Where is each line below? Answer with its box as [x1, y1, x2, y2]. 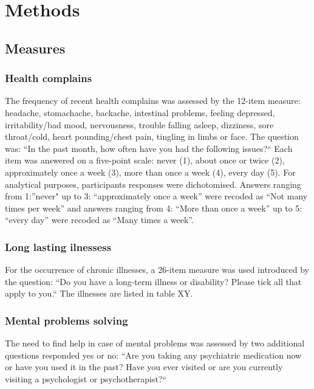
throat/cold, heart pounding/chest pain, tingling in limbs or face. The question [5, 130, 299, 143]
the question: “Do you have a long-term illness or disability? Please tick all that [5, 275, 302, 287]
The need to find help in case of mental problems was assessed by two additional [5, 337, 305, 349]
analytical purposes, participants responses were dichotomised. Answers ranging [5, 177, 301, 190]
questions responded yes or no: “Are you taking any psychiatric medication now [5, 348, 302, 361]
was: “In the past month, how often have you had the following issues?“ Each [5, 142, 293, 154]
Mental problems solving [5, 312, 128, 328]
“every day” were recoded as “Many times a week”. [5, 213, 194, 226]
